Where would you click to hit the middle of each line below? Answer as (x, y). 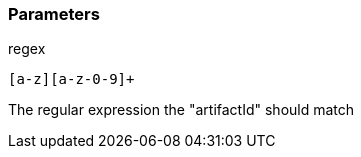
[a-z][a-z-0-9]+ (71, 79)
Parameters (54, 14)
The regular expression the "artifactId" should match (181, 110)
